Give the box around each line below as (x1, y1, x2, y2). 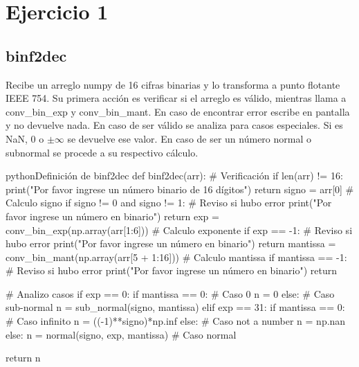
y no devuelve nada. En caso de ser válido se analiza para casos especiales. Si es (6, 118, 343, 132)
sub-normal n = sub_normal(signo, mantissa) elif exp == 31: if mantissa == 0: (6, 300, 345, 314)
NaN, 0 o (6, 131, 44, 145)
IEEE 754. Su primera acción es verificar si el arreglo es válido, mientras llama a (6, 91, 347, 105)
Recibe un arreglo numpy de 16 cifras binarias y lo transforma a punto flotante (6, 77, 340, 91)
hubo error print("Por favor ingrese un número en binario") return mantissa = (6, 236, 336, 251)
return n (6, 350, 41, 365)
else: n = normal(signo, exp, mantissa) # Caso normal (6, 327, 237, 341)
